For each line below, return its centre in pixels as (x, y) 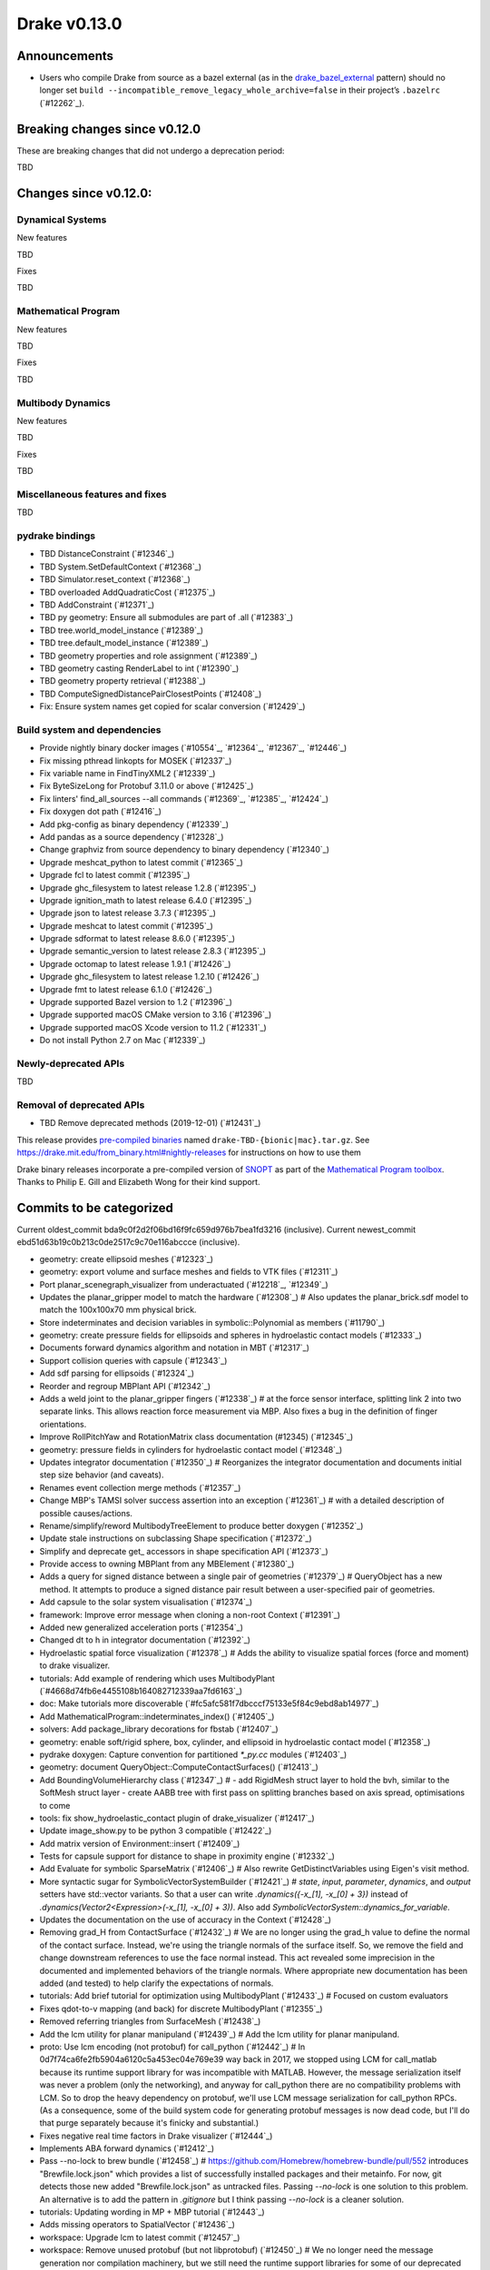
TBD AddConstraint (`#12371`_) (97, 605)
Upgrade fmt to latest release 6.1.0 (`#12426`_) (126, 989)
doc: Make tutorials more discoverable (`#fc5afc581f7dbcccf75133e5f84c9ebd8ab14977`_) (210, 1703)
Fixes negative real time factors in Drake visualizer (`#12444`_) (156, 2136)
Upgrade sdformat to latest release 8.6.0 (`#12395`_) (137, 939)
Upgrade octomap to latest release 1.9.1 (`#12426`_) (135, 963)
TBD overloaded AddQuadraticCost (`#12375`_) (127, 592)
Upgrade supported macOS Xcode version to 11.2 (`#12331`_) (153, 1027)
